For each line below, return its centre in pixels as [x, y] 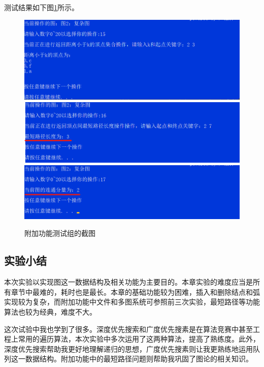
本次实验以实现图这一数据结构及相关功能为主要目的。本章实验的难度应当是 [128, 282]
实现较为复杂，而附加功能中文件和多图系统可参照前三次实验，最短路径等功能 [132, 302]
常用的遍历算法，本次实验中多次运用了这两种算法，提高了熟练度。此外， [139, 339]
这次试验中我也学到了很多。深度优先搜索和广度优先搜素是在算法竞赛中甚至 [128, 329]
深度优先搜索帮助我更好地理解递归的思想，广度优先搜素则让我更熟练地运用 [128, 348]
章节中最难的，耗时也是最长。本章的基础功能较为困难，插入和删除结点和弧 [135, 292]
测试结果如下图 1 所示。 [41, 7]
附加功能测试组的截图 [60, 233]
